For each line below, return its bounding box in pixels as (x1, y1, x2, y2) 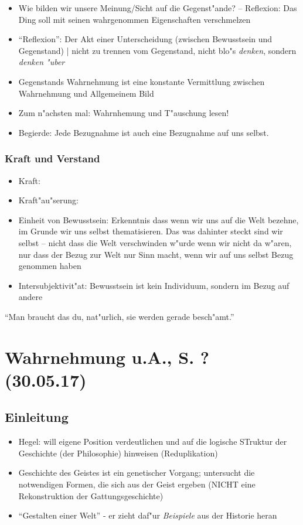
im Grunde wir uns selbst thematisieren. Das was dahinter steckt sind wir (18, 225, 283, 237)
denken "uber (18, 56, 65, 68)
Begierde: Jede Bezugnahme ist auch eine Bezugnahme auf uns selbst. (18, 126, 269, 138)
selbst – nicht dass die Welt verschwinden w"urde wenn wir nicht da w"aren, (18, 236, 292, 248)
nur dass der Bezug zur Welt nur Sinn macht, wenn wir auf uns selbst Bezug (18, 248, 294, 260)
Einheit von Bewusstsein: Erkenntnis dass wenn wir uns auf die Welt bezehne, (18, 213, 299, 226)
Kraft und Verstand (5, 151, 100, 166)
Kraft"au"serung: (18, 194, 79, 206)
